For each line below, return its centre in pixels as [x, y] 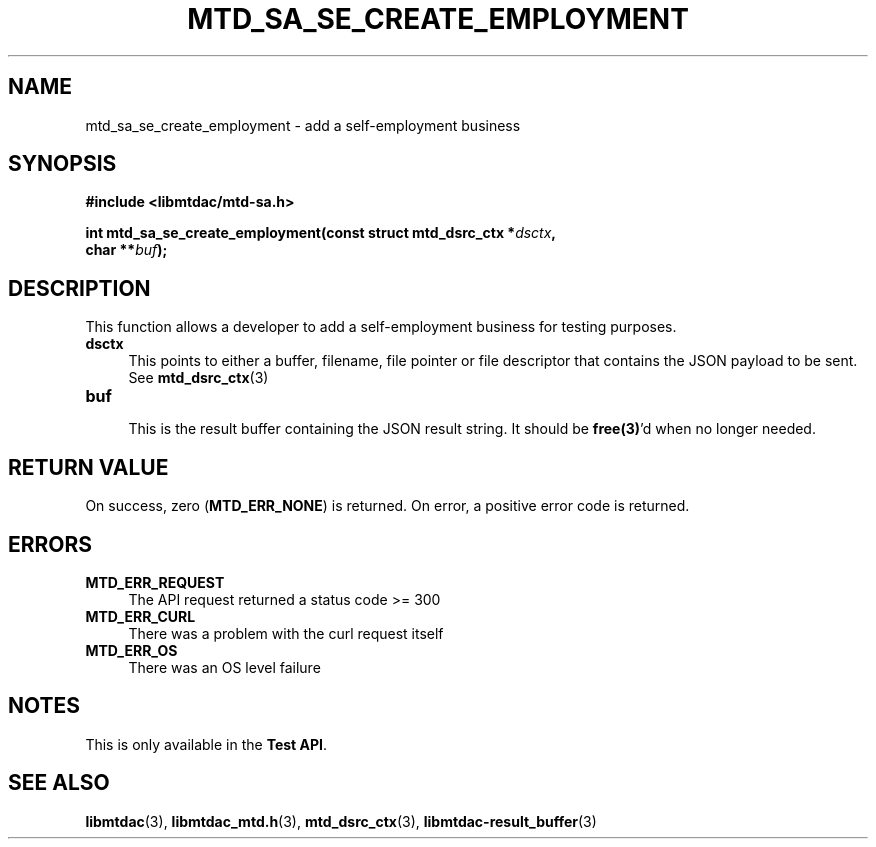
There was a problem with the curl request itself [286, 633]
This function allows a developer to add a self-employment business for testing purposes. [381, 327]
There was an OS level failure [224, 667]
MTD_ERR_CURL [140, 616]
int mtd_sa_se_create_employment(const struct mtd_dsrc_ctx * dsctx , [321, 233]
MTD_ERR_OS [131, 650]
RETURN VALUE [88, 467]
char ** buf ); [126, 250]
